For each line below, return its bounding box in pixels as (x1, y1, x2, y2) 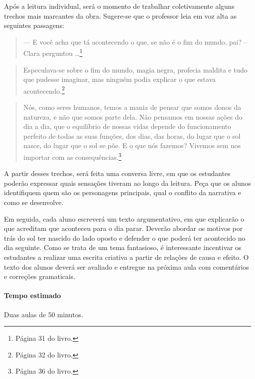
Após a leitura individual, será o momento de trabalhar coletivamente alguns (4, 1, 235, 11)
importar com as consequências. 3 (23, 151, 122, 162)
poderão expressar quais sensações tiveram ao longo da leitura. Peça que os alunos (4, 177, 251, 188)
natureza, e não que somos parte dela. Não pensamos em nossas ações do (23, 111, 243, 122)
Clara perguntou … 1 (23, 47, 83, 58)
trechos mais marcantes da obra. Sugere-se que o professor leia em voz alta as (4, 10, 237, 21)
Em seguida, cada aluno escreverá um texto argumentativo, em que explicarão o (4, 213, 244, 224)
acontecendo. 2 (23, 84, 65, 96)
